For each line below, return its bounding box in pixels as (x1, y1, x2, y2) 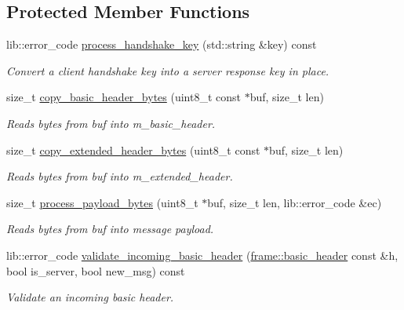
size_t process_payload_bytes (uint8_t (6, 194, 198, 210)
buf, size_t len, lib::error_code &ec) (207, 194, 382, 210)
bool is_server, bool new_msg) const (6, 262, 185, 279)
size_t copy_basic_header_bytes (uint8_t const (6, 89, 242, 105)
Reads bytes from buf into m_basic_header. (6, 115, 216, 131)
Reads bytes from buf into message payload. (6, 221, 214, 237)
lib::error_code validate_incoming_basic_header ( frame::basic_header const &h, (6, 246, 399, 263)
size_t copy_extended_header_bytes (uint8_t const (6, 141, 260, 158)
